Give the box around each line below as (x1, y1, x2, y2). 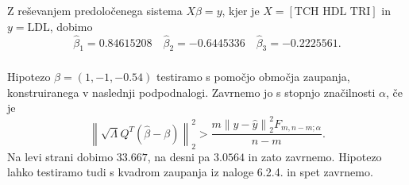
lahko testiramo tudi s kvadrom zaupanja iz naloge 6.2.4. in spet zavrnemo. (7, 164, 373, 180)
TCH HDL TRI (294, 6, 371, 18)
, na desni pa (147, 148, 210, 164)
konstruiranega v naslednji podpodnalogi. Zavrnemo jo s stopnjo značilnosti (7, 83, 376, 100)
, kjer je (222, 2, 260, 19)
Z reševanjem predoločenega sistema (7, 2, 183, 19)
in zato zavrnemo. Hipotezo (248, 148, 382, 164)
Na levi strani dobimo (7, 148, 114, 164)
